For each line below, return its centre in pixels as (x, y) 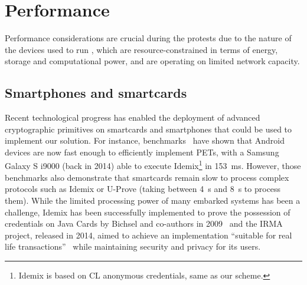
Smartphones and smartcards (96, 93)
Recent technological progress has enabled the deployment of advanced (133, 117)
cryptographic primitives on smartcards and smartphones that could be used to (148, 129)
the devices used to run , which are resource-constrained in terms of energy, (141, 49)
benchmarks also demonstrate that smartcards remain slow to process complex (147, 177)
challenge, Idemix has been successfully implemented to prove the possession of (148, 212)
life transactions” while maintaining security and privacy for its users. (133, 246)
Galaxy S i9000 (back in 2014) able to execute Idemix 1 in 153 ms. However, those (153, 165)
